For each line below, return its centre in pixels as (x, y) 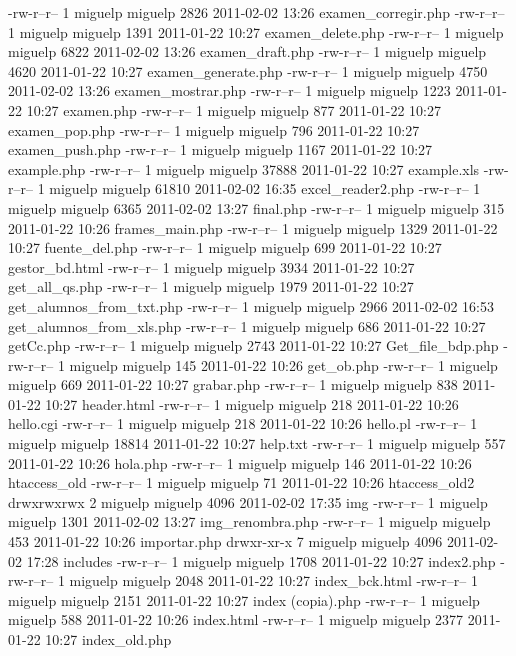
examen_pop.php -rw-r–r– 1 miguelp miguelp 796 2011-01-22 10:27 (214, 129)
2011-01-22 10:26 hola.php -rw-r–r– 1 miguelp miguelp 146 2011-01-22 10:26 (240, 462)
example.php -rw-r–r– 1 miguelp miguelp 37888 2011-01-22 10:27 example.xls (244, 168)
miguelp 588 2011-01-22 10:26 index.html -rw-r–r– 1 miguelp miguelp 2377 (236, 619)
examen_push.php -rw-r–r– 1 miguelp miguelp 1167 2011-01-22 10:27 (220, 149)
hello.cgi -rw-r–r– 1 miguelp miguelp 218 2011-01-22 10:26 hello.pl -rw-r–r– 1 (243, 423)
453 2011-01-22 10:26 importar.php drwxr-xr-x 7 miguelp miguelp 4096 (225, 541)
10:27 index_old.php (108, 639)
